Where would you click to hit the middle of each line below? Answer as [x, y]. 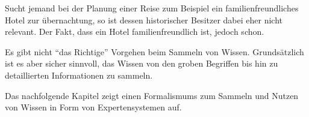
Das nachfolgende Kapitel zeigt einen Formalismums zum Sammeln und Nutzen [152, 95]
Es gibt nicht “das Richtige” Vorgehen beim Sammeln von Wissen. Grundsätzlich [154, 51]
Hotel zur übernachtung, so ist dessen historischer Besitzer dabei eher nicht [144, 19]
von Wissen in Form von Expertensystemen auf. [93, 107]
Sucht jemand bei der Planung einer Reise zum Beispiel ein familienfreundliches [152, 8]
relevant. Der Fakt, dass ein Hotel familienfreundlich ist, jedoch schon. [135, 31]
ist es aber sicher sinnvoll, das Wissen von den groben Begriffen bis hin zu [142, 63]
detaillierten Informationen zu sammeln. [79, 75]
